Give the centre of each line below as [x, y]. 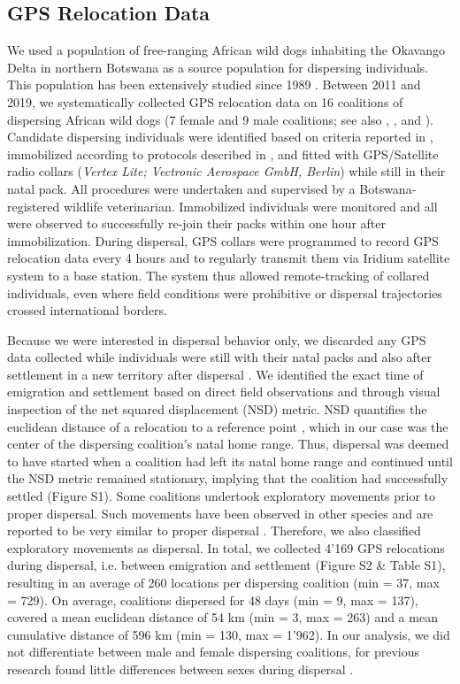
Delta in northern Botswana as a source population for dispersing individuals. [218, 67]
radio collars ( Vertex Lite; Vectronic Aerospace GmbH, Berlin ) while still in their [226, 171]
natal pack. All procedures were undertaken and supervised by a [181, 188]
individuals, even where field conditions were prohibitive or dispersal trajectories [225, 292]
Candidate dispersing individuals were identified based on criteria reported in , [220, 137]
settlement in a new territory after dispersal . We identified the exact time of [215, 374]
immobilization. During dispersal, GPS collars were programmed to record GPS [223, 240]
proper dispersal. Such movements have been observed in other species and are [220, 513]
